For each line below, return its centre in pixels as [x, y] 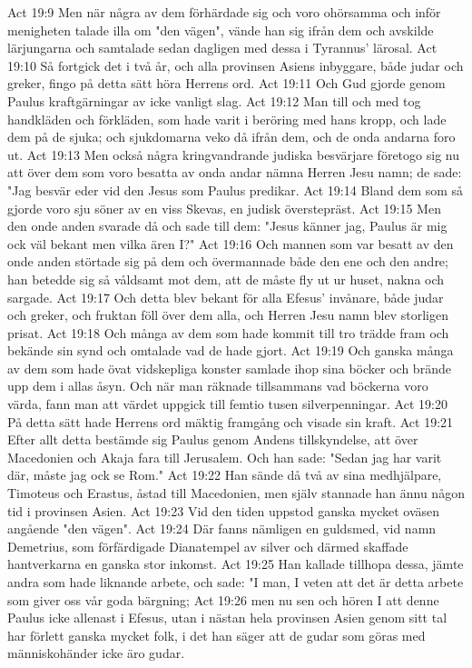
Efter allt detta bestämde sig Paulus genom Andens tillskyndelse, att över [213, 439]
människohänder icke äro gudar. [96, 653]
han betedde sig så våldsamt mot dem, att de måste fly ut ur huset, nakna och [226, 279]
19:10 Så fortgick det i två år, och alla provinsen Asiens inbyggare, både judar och [236, 65]
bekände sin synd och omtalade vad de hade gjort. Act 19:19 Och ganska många [231, 350]
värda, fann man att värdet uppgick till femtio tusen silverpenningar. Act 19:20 [227, 404]
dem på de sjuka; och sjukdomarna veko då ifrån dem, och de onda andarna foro [231, 137]
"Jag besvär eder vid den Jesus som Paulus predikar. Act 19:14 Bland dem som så [236, 189]
